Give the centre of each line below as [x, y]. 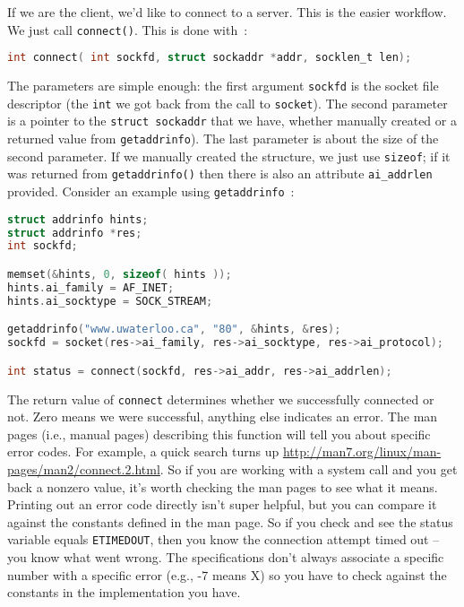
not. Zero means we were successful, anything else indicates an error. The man [223, 416]
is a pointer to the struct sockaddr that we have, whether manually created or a [232, 121]
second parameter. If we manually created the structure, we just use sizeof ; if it [229, 156]
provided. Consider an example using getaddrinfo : [151, 191]
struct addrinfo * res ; [75, 233]
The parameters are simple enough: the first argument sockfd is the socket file [223, 86]
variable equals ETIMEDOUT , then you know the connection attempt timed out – [223, 539]
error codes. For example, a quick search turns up [143, 451]
